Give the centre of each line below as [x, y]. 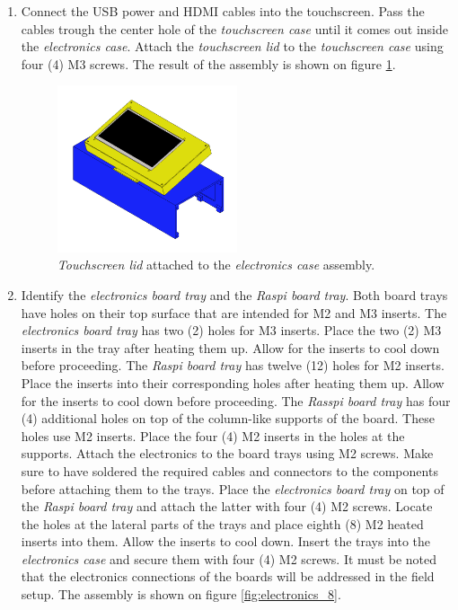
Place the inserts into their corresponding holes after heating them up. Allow [233, 382]
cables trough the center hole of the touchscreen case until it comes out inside [234, 28]
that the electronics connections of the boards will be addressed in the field [228, 576]
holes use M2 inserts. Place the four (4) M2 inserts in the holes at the [213, 435]
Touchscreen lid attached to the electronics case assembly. [216, 265]
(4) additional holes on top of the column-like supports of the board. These [228, 418]
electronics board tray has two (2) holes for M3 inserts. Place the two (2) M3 [231, 330]
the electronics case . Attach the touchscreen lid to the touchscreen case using [232, 46]
